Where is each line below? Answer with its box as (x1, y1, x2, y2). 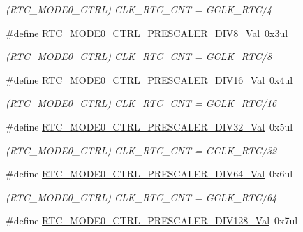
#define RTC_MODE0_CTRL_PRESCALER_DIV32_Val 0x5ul (6, 119, 293, 133)
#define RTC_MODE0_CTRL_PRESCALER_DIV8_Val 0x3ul (6, 25, 288, 40)
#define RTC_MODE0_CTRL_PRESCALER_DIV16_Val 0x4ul (6, 72, 293, 87)
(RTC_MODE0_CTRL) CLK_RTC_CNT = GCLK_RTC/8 (6, 49, 272, 64)
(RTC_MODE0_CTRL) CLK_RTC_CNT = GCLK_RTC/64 (6, 189, 277, 204)
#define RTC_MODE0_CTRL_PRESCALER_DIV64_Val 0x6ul (6, 166, 293, 181)
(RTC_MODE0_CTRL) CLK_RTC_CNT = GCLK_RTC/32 (6, 143, 277, 157)
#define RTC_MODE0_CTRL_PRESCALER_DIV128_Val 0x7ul (6, 213, 298, 228)
